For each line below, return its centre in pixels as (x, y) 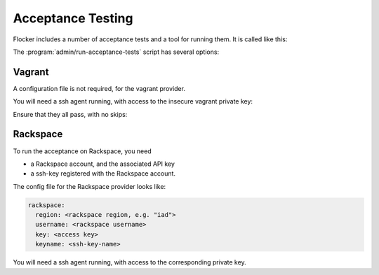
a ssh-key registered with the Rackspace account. (103, 174)
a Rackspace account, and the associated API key (103, 164)
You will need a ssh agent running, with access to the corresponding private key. (129, 262)
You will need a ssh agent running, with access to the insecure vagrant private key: (133, 101)
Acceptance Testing (73, 18)
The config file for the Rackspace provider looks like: (89, 186)
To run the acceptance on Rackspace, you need (82, 151)
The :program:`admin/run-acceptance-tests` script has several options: (116, 52)
